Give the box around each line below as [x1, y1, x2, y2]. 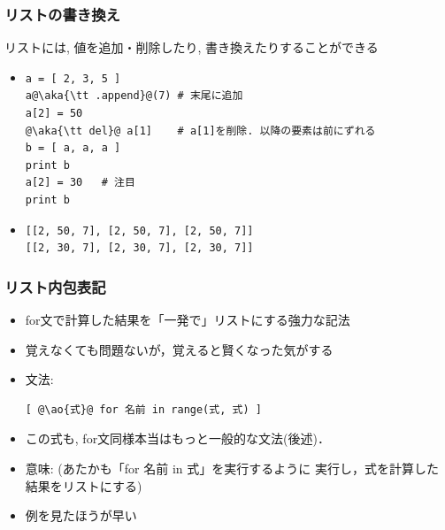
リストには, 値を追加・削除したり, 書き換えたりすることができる [4, 38, 379, 57]
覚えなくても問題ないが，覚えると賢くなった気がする [25, 340, 334, 358]
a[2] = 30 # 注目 [25, 176, 135, 189]
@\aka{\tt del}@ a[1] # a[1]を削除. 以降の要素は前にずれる [25, 124, 376, 137]
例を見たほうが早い [25, 506, 137, 525]
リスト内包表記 [4, 275, 106, 297]
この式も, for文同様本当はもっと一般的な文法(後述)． [25, 429, 331, 448]
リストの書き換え [4, 3, 120, 25]
